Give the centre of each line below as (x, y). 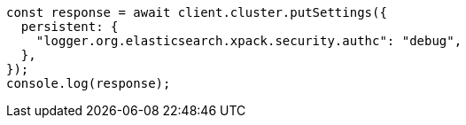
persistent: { (70, 27)
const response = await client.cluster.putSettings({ (197, 12)
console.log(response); (89, 83)
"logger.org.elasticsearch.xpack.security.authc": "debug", (249, 41)
